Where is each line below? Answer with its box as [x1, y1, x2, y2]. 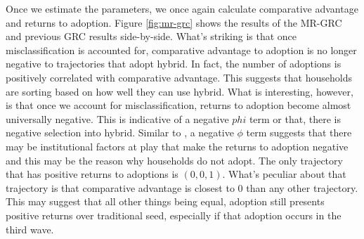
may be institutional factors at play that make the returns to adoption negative [6, 138, 349, 153]
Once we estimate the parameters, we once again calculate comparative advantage [6, 1, 358, 15]
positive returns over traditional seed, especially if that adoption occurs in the [6, 207, 342, 222]
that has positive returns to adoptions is [6, 167, 178, 181]
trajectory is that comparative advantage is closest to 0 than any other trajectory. [6, 180, 358, 195]
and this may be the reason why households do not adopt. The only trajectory [6, 153, 343, 167]
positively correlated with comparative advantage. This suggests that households [6, 70, 352, 84]
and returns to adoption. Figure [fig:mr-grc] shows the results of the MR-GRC [6, 15, 342, 30]
